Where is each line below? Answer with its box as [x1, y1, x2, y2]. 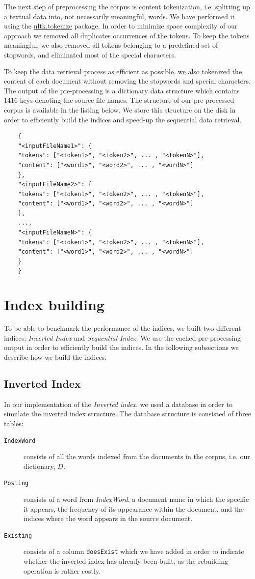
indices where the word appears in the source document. [24, 513, 193, 523]
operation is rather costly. [24, 565, 101, 576]
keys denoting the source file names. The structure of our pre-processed [20, 95, 234, 105]
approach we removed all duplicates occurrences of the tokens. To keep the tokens [4, 30, 250, 40]
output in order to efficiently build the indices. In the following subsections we [4, 342, 239, 352]
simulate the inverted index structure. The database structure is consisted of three [4, 408, 251, 419]
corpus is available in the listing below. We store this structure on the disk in [4, 104, 236, 115]
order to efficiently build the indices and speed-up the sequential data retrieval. [4, 114, 242, 124]
